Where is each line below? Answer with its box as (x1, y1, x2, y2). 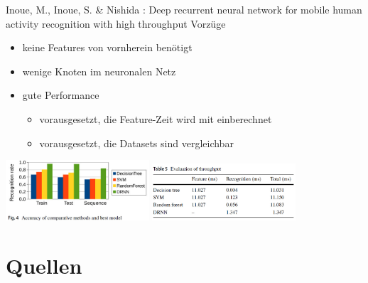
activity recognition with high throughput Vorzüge (6, 16, 226, 31)
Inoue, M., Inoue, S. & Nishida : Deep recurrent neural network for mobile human (6, 2, 362, 16)
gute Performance (22, 87, 99, 102)
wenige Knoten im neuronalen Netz (22, 63, 176, 78)
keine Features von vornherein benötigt (22, 40, 193, 55)
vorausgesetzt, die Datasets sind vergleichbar (39, 135, 234, 150)
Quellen (6, 250, 82, 279)
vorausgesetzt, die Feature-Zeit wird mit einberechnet (39, 111, 272, 126)
